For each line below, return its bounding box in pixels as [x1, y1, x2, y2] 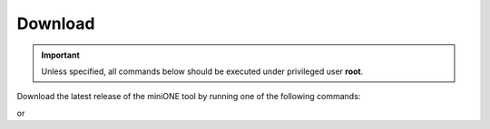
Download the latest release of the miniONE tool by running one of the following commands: [16, 91, 361, 102]
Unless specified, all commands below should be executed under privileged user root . [41, 66, 364, 77]
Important [41, 50, 81, 60]
